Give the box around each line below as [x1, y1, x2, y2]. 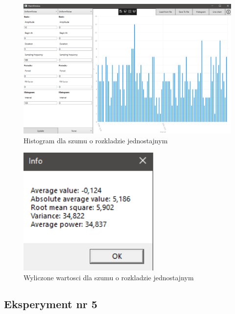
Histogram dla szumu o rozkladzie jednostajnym [23, 135, 168, 145]
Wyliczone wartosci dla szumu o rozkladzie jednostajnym [23, 272, 194, 283]
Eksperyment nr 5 [4, 296, 97, 312]
